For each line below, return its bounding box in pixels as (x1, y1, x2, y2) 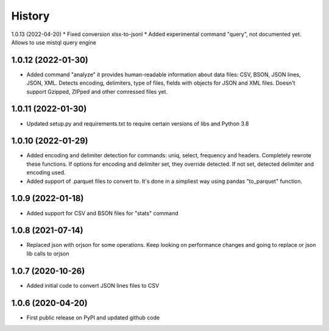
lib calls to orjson (26, 250, 69, 257)
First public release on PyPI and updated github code (26, 314, 160, 321)
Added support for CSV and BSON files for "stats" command (26, 209, 179, 216)
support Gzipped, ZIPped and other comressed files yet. (26, 88, 168, 95)
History (11, 9, 50, 23)
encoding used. (26, 169, 66, 176)
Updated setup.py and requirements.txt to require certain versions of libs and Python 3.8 (26, 119, 249, 127)
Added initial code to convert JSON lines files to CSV (26, 282, 160, 289)
